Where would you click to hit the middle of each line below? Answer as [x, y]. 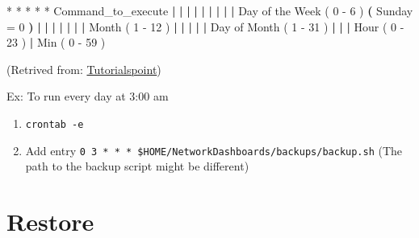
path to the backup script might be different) [137, 166]
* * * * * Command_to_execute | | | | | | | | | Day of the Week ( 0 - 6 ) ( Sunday [210, 10]
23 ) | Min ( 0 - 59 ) [56, 42]
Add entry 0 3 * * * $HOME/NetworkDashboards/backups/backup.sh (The [214, 150]
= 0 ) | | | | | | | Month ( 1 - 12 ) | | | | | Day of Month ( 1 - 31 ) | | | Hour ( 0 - [205, 26]
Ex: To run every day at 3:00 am [88, 96]
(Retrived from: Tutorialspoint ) [84, 69]
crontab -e [54, 124]
